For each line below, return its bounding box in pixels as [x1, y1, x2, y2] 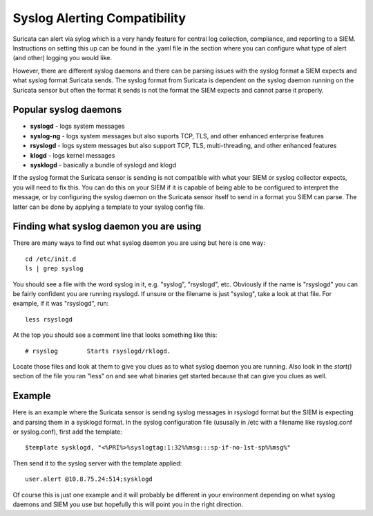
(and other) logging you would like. [12, 54, 112, 62]
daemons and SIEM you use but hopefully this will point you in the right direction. [12, 500, 244, 508]
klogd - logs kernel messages [30, 151, 115, 159]
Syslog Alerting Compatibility [12, 10, 186, 26]
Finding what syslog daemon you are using [12, 221, 202, 232]
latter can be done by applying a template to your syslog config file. [12, 203, 205, 211]
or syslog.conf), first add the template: [12, 427, 122, 436]
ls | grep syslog [25, 265, 84, 273]
